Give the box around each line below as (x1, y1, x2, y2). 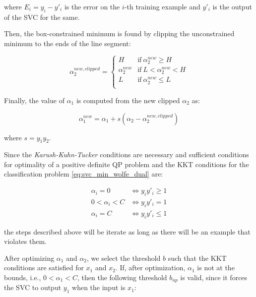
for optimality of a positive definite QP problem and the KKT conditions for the (4, 159, 249, 169)
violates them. (4, 236, 47, 246)
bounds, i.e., (4, 272, 41, 282)
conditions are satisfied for (4, 262, 84, 273)
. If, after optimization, (115, 262, 186, 273)
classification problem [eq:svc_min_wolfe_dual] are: (4, 169, 163, 179)
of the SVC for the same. (4, 11, 80, 22)
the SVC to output (4, 282, 62, 293)
